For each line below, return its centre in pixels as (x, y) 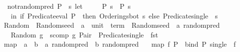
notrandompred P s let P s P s (69, 6)
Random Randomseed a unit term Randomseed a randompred (112, 25)
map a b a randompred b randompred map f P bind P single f (120, 44)
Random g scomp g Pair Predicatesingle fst (84, 34)
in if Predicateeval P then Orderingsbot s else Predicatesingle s (114, 15)
